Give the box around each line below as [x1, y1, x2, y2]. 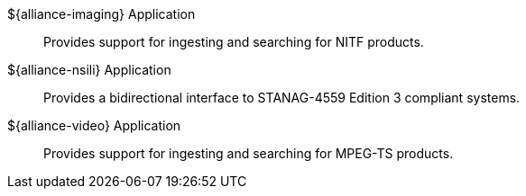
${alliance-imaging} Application [7, 6, 196, 22]
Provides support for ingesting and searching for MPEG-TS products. [43, 146, 454, 161]
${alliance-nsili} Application [7, 62, 171, 77]
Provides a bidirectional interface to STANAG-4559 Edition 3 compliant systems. [43, 90, 521, 105]
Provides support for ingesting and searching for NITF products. [43, 34, 424, 49]
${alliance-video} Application [7, 118, 181, 133]
